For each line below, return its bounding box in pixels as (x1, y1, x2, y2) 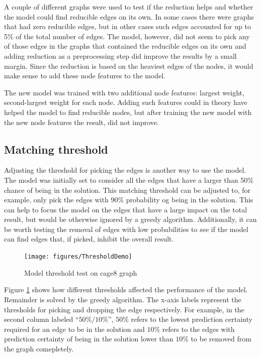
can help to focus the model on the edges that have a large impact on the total (4, 204, 247, 214)
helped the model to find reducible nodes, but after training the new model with (4, 106, 252, 117)
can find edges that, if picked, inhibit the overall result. (4, 233, 174, 244)
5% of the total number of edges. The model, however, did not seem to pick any (4, 31, 250, 41)
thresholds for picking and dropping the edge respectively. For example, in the (4, 304, 244, 314)
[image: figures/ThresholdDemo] (24, 253, 132, 261)
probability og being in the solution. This (126, 194, 253, 205)
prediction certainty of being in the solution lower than (4, 333, 173, 344)
